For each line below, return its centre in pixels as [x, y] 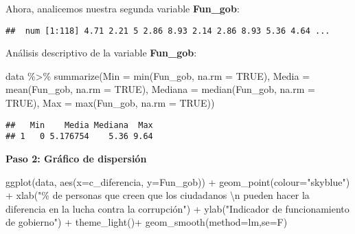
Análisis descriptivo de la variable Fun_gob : [101, 53]
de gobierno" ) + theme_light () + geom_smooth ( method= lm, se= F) [147, 222]
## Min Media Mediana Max [79, 125]
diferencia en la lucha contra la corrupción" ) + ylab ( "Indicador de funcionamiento [177, 208]
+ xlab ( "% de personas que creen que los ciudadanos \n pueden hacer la [158, 195]
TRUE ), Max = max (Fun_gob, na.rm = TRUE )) [110, 103]
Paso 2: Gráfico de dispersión [76, 158]
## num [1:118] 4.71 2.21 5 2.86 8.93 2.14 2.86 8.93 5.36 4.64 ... [168, 31]
